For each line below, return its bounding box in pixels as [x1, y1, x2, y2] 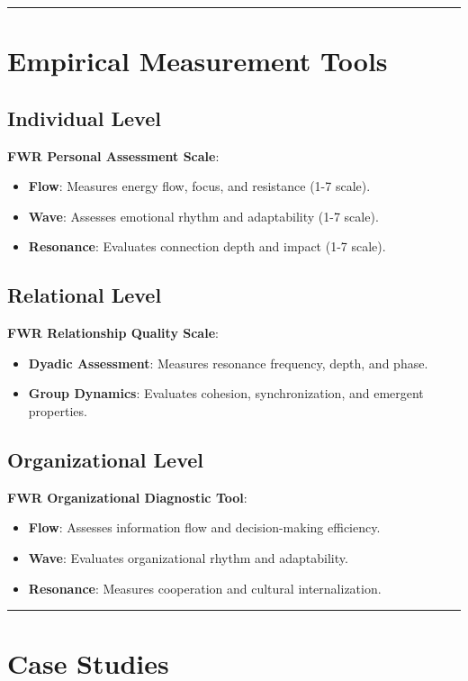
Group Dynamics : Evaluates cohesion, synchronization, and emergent [28, 384, 424, 403]
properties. [28, 401, 87, 420]
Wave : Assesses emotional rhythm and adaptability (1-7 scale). [28, 206, 379, 225]
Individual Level [7, 104, 161, 132]
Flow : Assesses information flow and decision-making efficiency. [28, 518, 381, 537]
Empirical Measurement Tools [7, 42, 388, 79]
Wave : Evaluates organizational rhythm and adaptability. [28, 548, 348, 567]
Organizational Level [7, 445, 204, 473]
